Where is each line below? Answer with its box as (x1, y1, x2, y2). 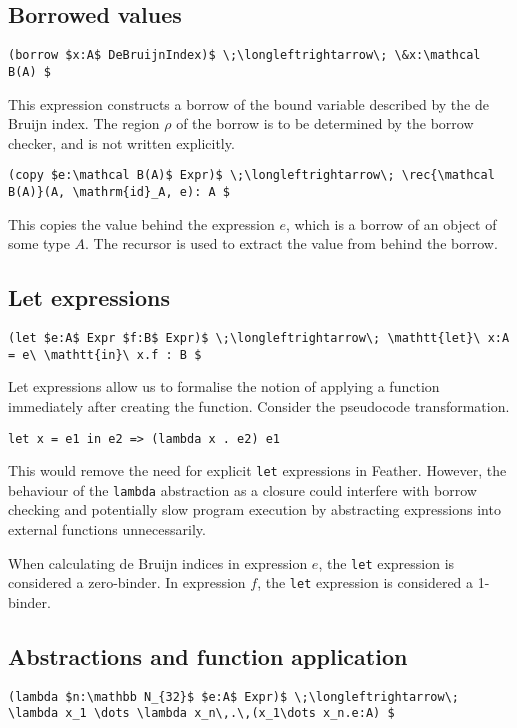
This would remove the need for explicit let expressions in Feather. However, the (8, 460, 507, 481)
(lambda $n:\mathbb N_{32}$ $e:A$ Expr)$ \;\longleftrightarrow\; (8, 689, 460, 704)
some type (8, 233, 70, 254)
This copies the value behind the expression (8, 213, 275, 234)
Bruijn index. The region (8, 113, 160, 134)
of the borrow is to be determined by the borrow (176, 113, 474, 134)
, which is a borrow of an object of (285, 213, 497, 234)
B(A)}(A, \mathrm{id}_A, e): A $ (8, 184, 230, 199)
